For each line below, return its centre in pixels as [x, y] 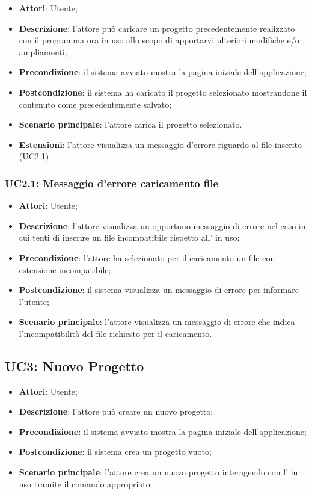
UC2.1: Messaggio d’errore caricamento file [112, 183]
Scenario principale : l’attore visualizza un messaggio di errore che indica [157, 322]
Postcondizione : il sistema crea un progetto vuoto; [115, 452]
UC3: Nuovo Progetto [75, 366]
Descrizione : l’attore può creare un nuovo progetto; [116, 411]
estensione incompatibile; [65, 269]
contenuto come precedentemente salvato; [95, 104]
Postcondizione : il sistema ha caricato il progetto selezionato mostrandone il [163, 92]
